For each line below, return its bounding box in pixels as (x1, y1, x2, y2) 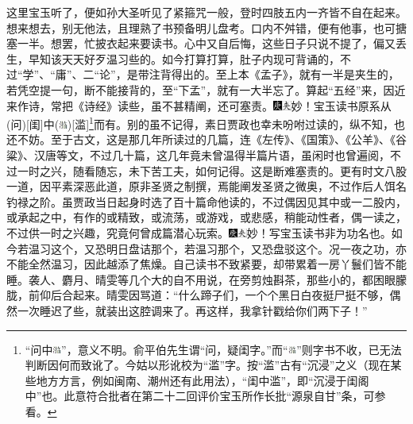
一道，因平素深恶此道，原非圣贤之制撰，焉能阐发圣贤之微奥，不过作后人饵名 (6, 178, 407, 195)
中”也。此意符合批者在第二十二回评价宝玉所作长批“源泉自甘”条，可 (25, 387, 375, 404)
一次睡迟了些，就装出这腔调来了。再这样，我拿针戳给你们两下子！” (17, 302, 368, 318)
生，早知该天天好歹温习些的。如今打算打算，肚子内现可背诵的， (6, 50, 340, 67)
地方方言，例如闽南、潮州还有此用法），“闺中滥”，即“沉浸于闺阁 (36, 372, 369, 388)
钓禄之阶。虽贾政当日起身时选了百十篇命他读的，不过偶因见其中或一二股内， (6, 193, 407, 210)
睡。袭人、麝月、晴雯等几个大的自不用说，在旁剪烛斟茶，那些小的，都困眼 (6, 271, 396, 287)
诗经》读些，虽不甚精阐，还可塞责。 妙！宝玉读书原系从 (83, 97, 392, 114)
